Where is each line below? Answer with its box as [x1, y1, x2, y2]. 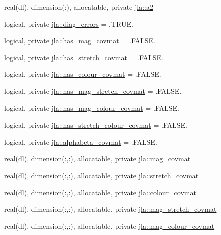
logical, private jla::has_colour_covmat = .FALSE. [4, 69, 161, 79]
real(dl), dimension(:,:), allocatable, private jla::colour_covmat [4, 187, 196, 197]
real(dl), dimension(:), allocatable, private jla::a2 [4, 2, 153, 12]
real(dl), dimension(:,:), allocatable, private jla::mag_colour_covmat [4, 220, 215, 231]
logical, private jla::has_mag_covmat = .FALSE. [4, 35, 155, 46]
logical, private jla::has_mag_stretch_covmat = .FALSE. [4, 85, 182, 96]
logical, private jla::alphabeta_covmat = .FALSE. [4, 136, 157, 147]
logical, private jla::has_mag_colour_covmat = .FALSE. [4, 102, 179, 113]
